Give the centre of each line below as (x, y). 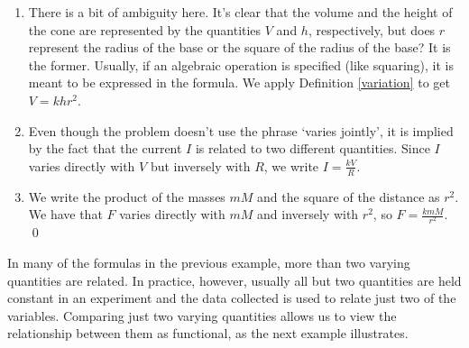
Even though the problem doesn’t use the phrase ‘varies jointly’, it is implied (241, 130)
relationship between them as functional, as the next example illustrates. (208, 333)
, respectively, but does (372, 29)
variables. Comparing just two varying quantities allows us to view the (202, 315)
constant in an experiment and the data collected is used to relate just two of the (232, 298)
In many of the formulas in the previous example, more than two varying (209, 262)
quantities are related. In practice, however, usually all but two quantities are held (234, 280)
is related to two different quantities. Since (313, 148)
